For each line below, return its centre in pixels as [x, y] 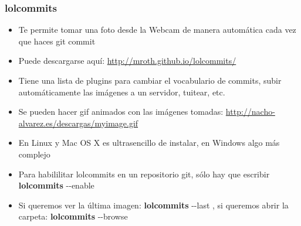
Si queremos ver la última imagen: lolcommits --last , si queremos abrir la [153, 205]
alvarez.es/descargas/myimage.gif [78, 123]
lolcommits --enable [56, 185]
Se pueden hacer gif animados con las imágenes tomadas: [121, 112]
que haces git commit [57, 41]
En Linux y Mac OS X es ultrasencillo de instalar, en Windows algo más [149, 143]
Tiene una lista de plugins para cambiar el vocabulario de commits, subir [150, 80]
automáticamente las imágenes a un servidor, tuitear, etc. [122, 92]
